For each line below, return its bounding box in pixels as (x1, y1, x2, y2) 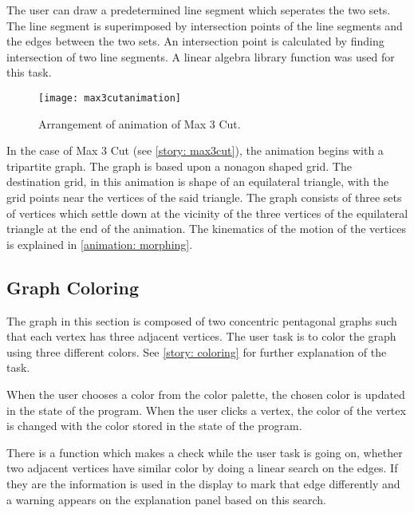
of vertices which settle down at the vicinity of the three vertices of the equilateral (6, 204, 408, 221)
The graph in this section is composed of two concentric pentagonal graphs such (6, 312, 397, 329)
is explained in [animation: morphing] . (6, 235, 193, 252)
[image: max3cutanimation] (38, 92, 181, 104)
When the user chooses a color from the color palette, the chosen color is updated (6, 385, 405, 402)
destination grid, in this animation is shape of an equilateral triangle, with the (6, 173, 389, 190)
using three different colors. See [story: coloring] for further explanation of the (6, 343, 387, 360)
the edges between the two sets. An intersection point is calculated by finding (6, 33, 384, 49)
